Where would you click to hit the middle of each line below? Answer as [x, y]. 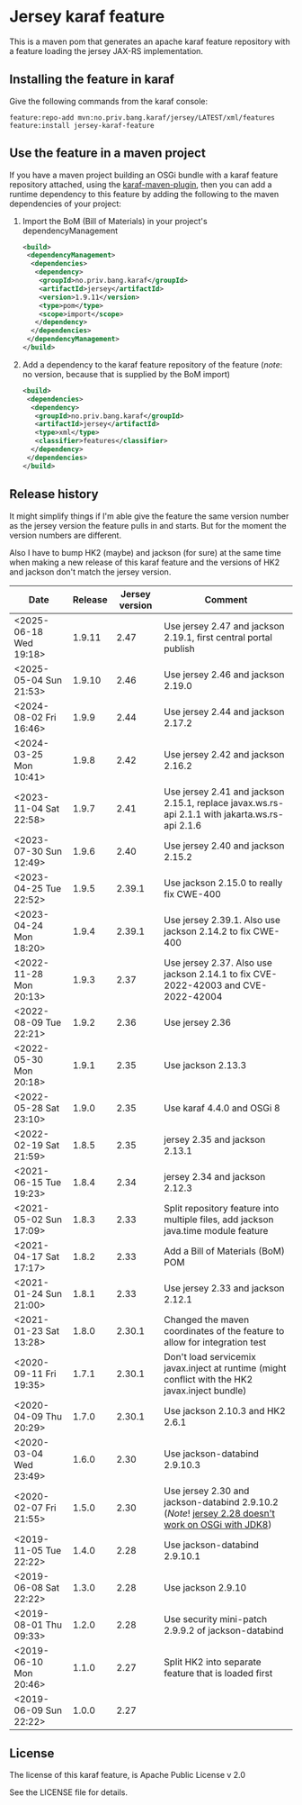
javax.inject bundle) [205, 1391]
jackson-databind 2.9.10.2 [221, 1501]
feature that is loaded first [218, 1673]
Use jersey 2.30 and [207, 1491]
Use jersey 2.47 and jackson [224, 626]
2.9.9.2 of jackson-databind [224, 1630]
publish [179, 649]
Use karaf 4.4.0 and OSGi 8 [222, 1108]
